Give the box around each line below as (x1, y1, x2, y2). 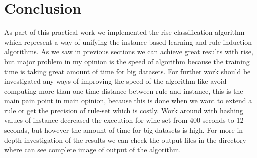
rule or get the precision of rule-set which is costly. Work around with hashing (4, 105, 243, 115)
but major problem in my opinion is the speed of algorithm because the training (4, 56, 250, 66)
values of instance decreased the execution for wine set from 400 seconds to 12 (4, 115, 244, 125)
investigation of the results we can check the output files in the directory (24, 134, 246, 145)
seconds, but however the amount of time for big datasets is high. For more (4, 125, 235, 135)
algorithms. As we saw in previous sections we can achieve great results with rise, (4, 46, 253, 57)
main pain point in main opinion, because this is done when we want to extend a (4, 95, 252, 106)
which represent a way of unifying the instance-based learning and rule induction (4, 36, 252, 47)
